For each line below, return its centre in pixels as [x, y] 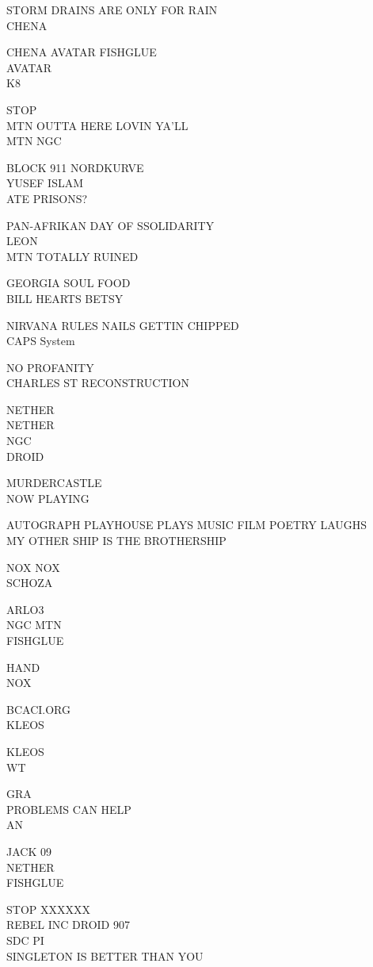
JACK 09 [29, 851]
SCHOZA [30, 583]
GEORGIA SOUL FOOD [69, 283]
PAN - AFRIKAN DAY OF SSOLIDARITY [110, 225]
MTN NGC [34, 141]
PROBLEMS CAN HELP [69, 809]
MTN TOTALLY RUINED [72, 256]
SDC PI [25, 940]
